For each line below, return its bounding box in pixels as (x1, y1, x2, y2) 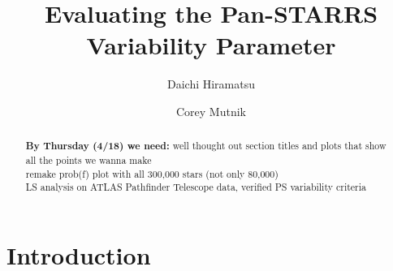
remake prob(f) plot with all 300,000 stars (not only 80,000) (25, 166, 279, 180)
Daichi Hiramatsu (166, 75, 256, 92)
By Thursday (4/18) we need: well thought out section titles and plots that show (25, 139, 387, 153)
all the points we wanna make (25, 153, 152, 166)
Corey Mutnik (175, 102, 246, 119)
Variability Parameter (86, 28, 336, 62)
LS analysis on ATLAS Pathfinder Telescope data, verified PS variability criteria (25, 180, 367, 194)
